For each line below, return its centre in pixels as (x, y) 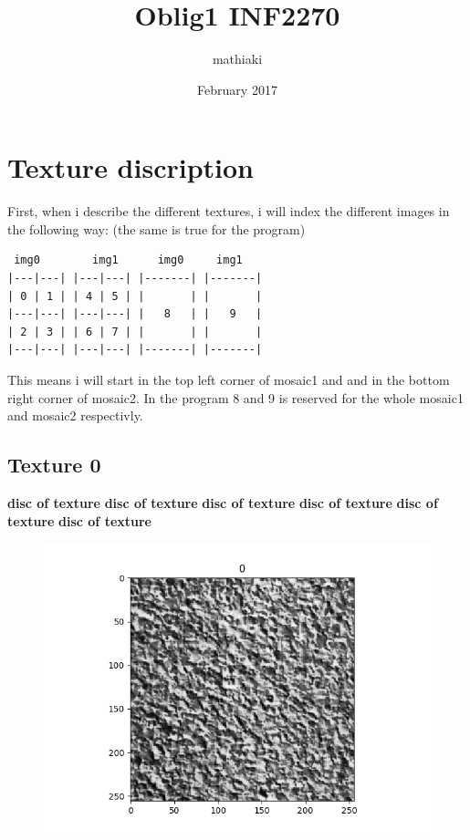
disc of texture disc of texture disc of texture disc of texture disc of (223, 502)
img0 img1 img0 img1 (128, 260)
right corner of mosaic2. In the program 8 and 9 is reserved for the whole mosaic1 (235, 397)
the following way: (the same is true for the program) (157, 228)
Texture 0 (54, 465)
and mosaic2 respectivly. (75, 415)
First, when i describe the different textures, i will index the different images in (229, 211)
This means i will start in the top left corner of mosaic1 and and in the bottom (229, 379)
